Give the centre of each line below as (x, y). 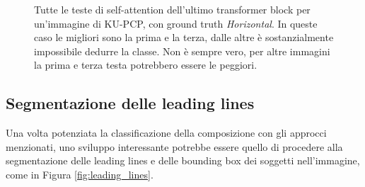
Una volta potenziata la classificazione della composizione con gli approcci (166, 133)
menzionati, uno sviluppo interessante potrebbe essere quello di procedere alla (174, 146)
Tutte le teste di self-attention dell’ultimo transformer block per (172, 9)
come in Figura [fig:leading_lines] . (80, 174)
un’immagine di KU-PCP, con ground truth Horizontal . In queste (176, 23)
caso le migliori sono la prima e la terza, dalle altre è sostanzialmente (184, 37)
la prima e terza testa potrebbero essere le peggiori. (146, 65)
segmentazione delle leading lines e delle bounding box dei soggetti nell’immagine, (183, 160)
